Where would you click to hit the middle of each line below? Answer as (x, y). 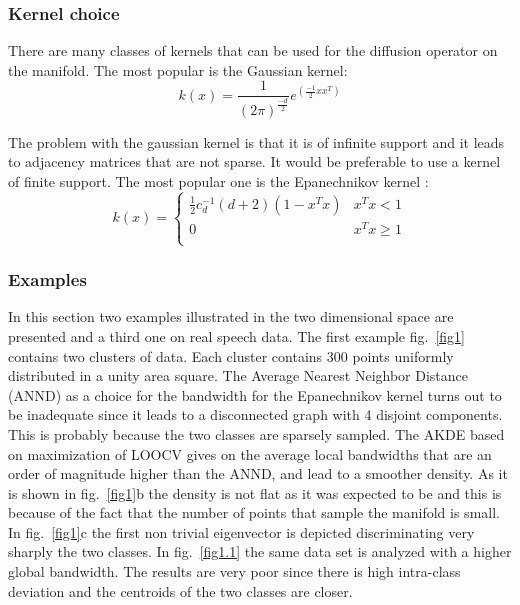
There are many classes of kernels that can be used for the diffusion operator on (253, 50)
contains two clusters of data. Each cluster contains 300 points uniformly (231, 355)
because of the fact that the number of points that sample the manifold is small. (254, 512)
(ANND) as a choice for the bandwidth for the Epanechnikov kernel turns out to (255, 394)
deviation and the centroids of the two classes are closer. (180, 590)
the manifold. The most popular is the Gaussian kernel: (178, 69)
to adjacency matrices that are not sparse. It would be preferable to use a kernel (254, 161)
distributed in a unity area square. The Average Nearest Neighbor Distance (238, 375)
